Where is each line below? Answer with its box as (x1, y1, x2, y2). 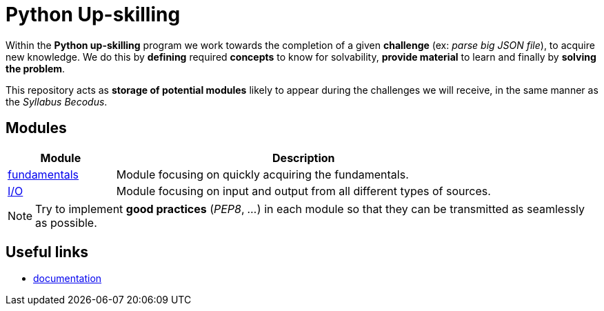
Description (272, 150, 335, 165)
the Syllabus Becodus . (6, 95, 108, 108)
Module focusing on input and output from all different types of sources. (116, 183, 491, 198)
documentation (33, 272, 102, 285)
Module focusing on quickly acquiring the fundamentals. (116, 167, 409, 181)
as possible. (35, 215, 97, 230)
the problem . (6, 62, 66, 74)
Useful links (6, 243, 89, 261)
